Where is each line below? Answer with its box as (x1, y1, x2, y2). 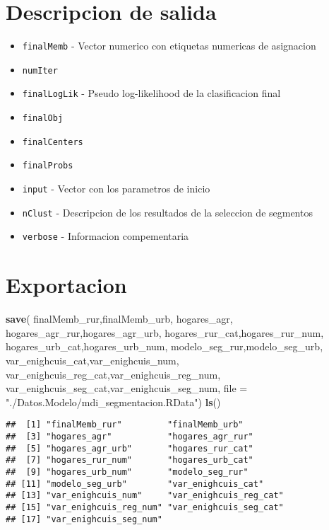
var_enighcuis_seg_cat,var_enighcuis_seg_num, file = (6, 381, 248, 396)
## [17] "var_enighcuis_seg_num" (6, 514, 162, 524)
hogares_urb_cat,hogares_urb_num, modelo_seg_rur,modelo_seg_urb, (6, 339, 323, 354)
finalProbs (22, 161, 73, 171)
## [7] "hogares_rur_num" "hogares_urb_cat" (6, 455, 253, 466)
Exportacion (6, 270, 127, 299)
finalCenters (22, 137, 83, 147)
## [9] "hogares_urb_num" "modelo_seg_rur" (6, 466, 249, 477)
